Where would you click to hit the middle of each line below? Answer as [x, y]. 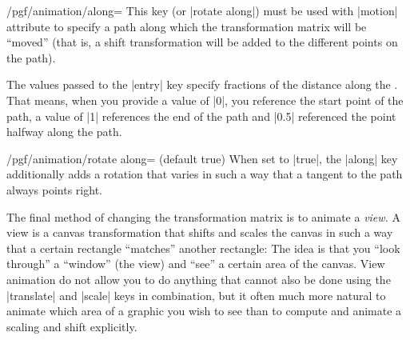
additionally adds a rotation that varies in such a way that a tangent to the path [205, 174]
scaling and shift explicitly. [72, 326]
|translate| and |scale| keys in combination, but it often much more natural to [196, 295]
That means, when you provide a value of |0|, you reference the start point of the [205, 100]
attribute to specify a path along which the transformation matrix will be [187, 26]
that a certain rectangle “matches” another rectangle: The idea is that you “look [203, 248]
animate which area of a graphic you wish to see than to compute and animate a [204, 311]
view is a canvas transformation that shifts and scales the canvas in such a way [200, 232]
